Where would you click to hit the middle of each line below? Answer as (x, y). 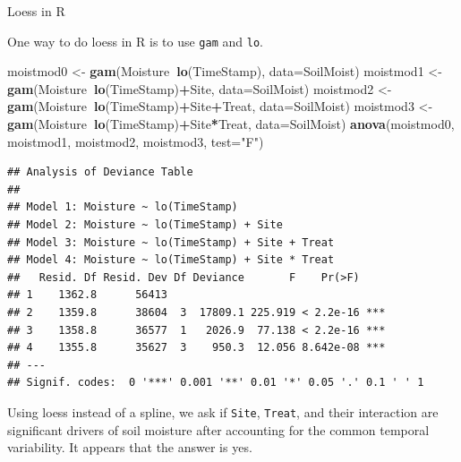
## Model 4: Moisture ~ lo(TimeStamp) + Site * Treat (171, 260)
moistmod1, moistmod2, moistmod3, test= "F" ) (136, 141)
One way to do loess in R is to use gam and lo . (135, 41)
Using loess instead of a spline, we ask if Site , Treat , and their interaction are (223, 411)
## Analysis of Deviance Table (100, 172)
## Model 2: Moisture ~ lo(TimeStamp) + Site (145, 225)
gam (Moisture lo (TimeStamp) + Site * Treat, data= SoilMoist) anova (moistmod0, (231, 124)
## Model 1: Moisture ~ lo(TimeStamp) (123, 207)
